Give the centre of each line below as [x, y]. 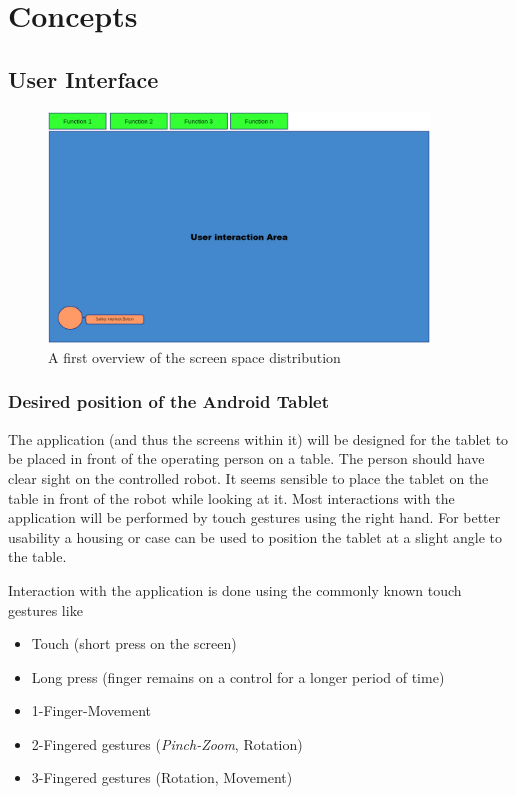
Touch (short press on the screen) [134, 643]
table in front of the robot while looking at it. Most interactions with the [231, 497]
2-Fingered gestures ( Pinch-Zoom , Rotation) [167, 743]
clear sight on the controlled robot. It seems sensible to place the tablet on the [248, 477]
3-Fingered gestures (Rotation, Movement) [162, 777]
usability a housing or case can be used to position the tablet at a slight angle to [255, 536]
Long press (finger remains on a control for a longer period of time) [238, 676]
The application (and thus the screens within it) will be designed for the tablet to [258, 438]
